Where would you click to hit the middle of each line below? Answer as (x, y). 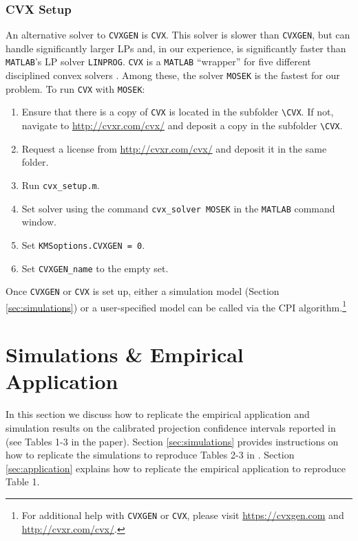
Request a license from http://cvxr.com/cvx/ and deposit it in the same (174, 148)
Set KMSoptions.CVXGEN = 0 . (83, 244)
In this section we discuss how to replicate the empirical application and (158, 414)
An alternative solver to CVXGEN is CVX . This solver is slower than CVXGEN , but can (178, 35)
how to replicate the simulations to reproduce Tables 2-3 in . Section (150, 455)
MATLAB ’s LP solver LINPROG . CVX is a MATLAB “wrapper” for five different (158, 62)
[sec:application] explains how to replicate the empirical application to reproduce (176, 468)
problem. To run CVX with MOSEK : (75, 88)
